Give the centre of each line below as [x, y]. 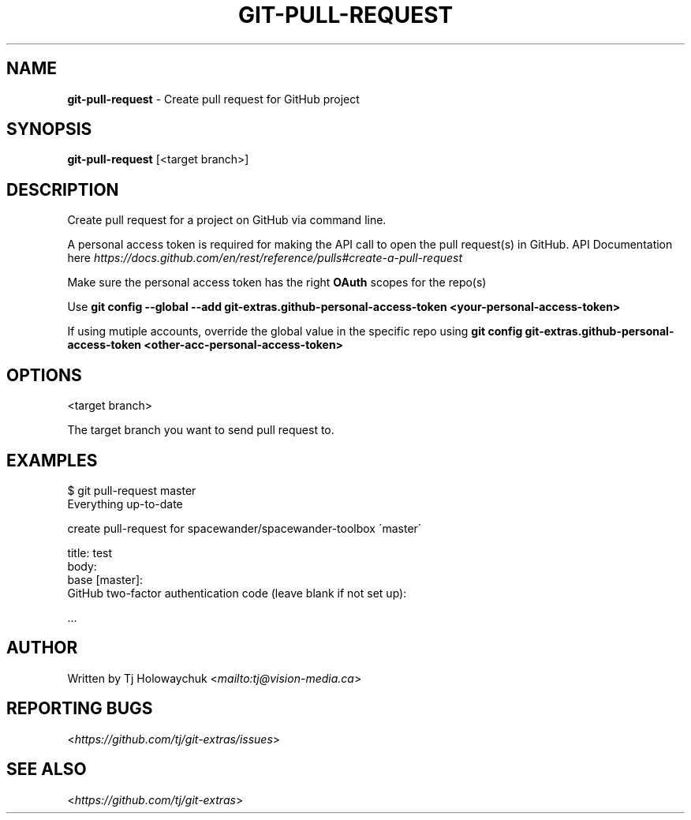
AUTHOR [42, 648]
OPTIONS [44, 375]
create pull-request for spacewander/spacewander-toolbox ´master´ [245, 528]
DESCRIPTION [63, 189]
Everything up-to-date [125, 504]
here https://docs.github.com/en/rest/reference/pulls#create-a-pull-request [265, 258]
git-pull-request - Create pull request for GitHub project [213, 99]
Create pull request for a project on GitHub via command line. [227, 220]
